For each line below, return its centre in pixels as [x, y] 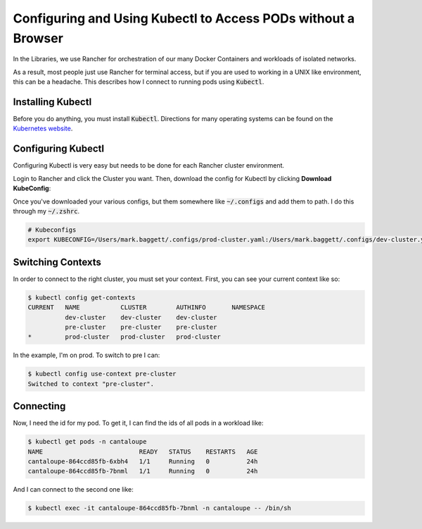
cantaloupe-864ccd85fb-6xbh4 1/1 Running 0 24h [143, 461]
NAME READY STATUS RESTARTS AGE [143, 452]
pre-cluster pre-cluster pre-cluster [141, 327]
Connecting [39, 406]
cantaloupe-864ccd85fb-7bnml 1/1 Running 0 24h [143, 471]
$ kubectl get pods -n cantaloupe [87, 442]
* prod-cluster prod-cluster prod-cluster [124, 337]
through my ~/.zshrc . [46, 211]
